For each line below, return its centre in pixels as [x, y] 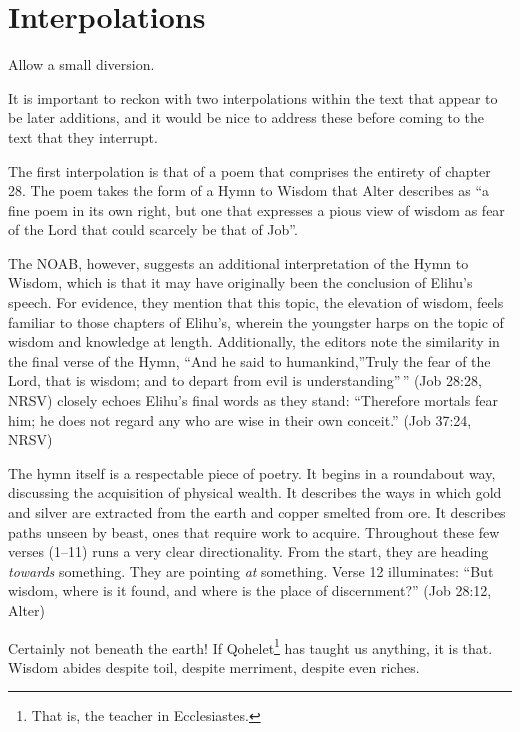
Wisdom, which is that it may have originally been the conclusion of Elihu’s [240, 282]
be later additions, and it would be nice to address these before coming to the [246, 117]
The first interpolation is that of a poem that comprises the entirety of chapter [249, 170]
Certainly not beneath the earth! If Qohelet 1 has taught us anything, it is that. [250, 646]
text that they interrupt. [83, 136]
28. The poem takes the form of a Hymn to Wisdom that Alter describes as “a [249, 190]
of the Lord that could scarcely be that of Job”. [153, 229]
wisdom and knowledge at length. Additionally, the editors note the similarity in [254, 341]
